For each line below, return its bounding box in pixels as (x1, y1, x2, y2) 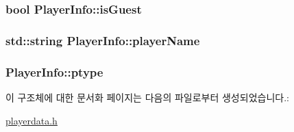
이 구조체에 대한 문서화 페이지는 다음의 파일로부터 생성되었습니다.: (5, 90, 289, 104)
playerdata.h (5, 113, 58, 127)
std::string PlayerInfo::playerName (5, 31, 200, 49)
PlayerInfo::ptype (5, 63, 103, 80)
